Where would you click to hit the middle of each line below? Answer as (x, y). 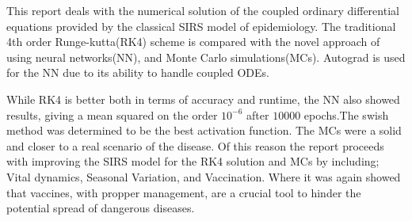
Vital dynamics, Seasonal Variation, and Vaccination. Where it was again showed (204, 176)
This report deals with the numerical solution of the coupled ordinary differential (203, 10)
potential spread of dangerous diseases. (101, 208)
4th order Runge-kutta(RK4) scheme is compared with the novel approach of (193, 42)
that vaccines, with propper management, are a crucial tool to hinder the (184, 192)
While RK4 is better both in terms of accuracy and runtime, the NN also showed (203, 99)
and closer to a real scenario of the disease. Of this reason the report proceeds (195, 145)
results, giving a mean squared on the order (112, 114)
